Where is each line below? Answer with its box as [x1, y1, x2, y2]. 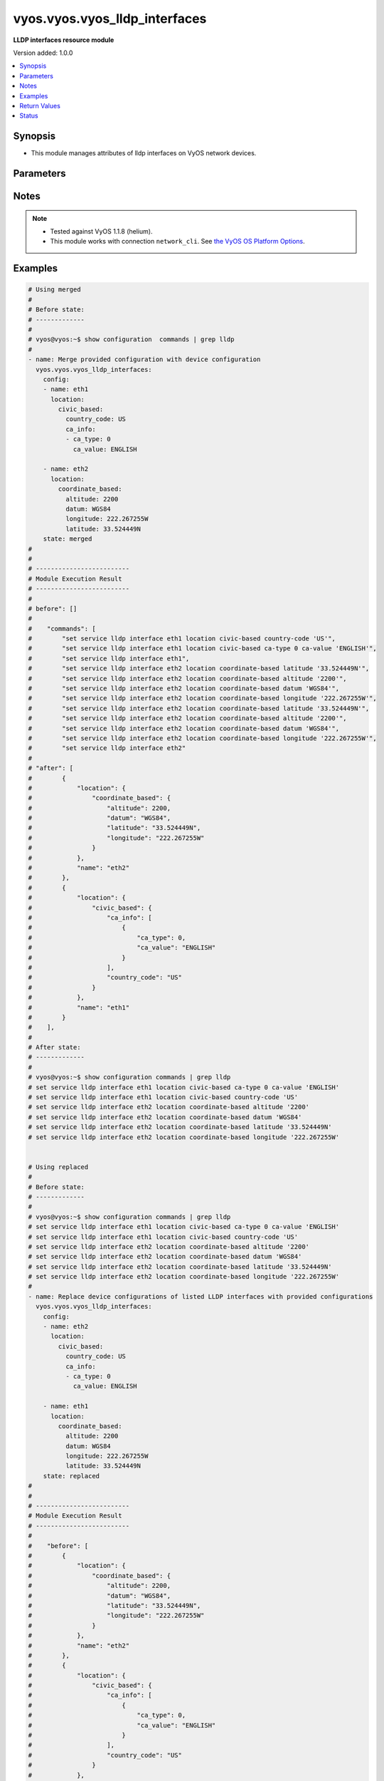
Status [19, 111, 38, 120]
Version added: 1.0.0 [13, 48, 73, 57]
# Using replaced [28, 1163, 89, 1171]
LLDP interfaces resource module [13, 36, 114, 44]
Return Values [19, 101, 60, 110]
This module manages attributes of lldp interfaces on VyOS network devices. [31, 149, 257, 157]
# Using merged [28, 286, 81, 294]
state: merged [43, 535, 92, 543]
